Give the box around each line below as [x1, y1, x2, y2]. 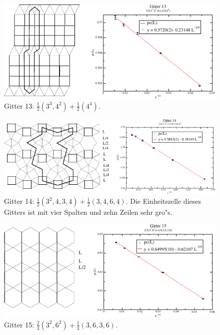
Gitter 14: [4, 196, 34, 206]
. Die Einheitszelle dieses [125, 196, 201, 206]
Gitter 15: [4, 319, 34, 329]
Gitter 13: [4, 100, 34, 111]
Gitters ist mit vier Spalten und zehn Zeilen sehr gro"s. [4, 207, 172, 217]
